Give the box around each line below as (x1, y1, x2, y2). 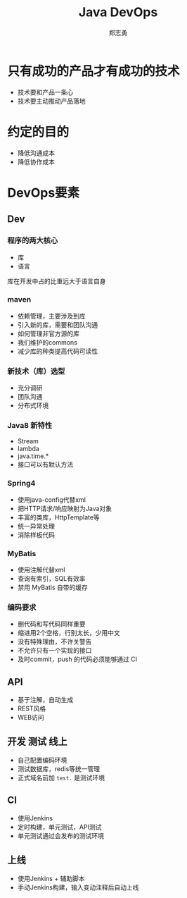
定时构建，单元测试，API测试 (17, 823, 102, 831)
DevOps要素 (7, 185, 80, 201)
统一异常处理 (17, 522, 55, 530)
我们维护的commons (17, 338, 77, 346)
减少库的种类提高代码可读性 (17, 347, 98, 355)
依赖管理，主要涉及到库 (17, 312, 86, 320)
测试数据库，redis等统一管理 (17, 764, 101, 773)
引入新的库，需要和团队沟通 (17, 320, 98, 328)
